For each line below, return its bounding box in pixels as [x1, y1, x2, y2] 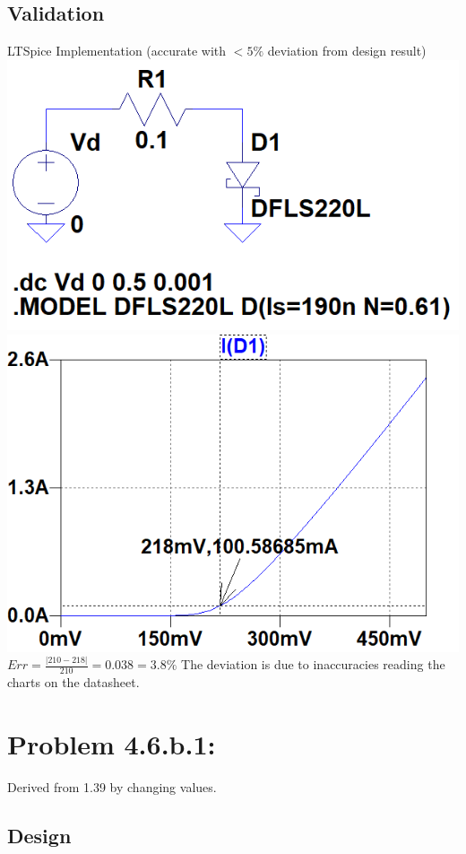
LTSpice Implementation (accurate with [7, 41, 227, 60]
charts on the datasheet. [7, 673, 140, 692]
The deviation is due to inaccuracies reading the [181, 655, 445, 674]
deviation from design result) [267, 41, 427, 60]
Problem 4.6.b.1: [7, 726, 216, 762]
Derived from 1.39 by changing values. [7, 777, 217, 796]
